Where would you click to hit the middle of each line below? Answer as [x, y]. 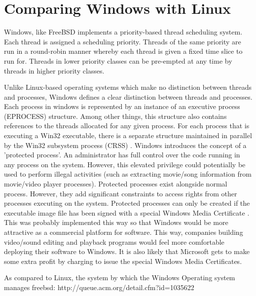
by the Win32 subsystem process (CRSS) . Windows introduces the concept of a [125, 145]
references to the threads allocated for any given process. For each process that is [127, 126]
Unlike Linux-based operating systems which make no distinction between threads [128, 87]
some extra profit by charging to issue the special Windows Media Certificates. [123, 261]
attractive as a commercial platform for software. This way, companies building [124, 232]
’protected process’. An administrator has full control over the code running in [122, 155]
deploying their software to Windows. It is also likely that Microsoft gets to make [127, 251]
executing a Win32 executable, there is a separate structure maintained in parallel [128, 135]
